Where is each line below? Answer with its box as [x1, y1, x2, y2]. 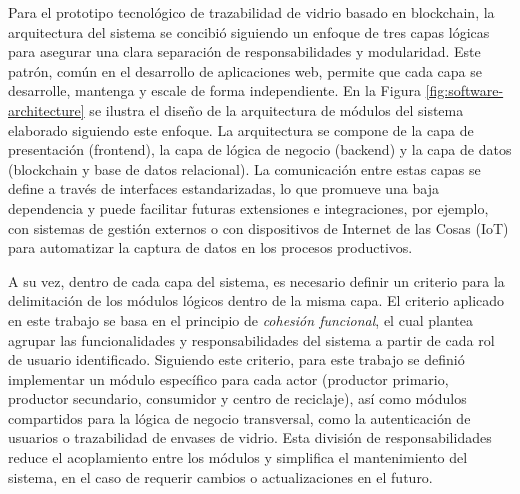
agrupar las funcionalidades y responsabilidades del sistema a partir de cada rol [8, 329, 495, 350]
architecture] [8, 99, 85, 120]
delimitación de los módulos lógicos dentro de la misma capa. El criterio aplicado [8, 290, 505, 311]
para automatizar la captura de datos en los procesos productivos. [8, 237, 413, 258]
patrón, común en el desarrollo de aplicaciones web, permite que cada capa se [8, 60, 483, 81]
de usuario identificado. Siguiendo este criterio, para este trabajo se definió [8, 349, 465, 370]
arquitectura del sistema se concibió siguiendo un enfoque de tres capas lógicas [8, 21, 490, 42]
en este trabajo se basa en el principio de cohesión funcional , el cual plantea [8, 309, 473, 330]
